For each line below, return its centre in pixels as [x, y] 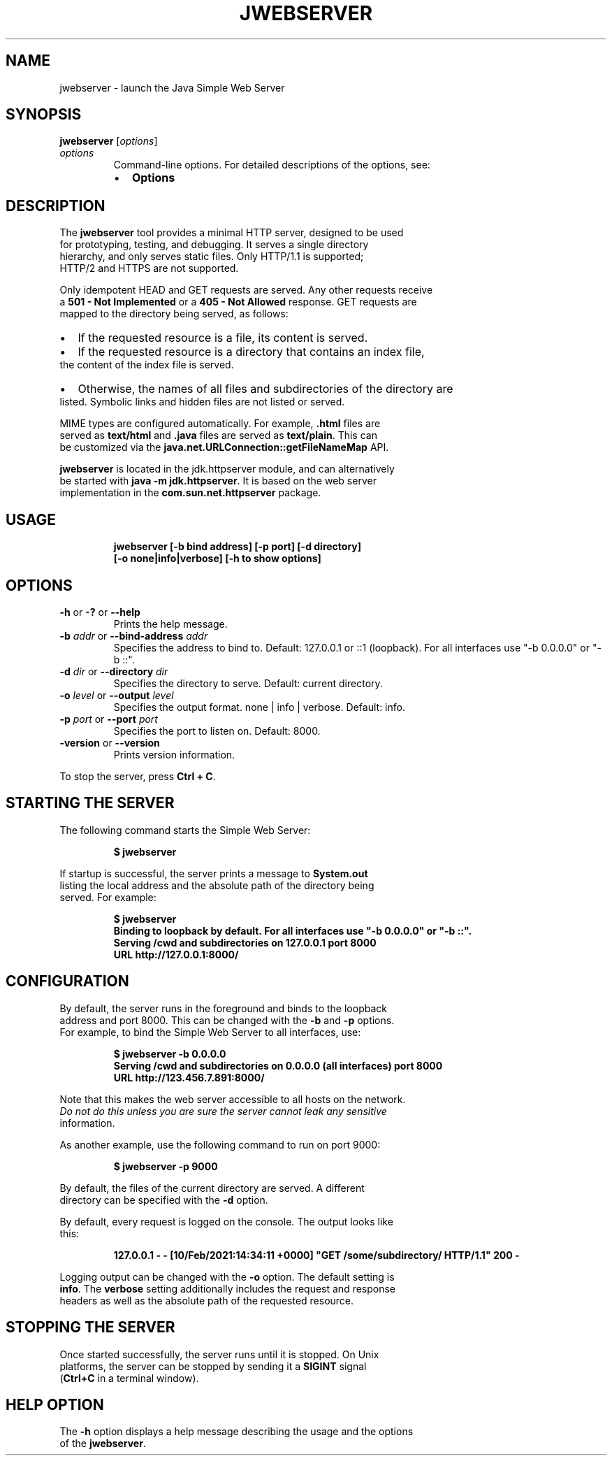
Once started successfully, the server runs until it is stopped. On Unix [219, 1354]
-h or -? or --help [100, 612]
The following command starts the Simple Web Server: [185, 830]
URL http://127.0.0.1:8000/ [176, 954]
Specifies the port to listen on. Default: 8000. [217, 730]
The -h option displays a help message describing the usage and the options [236, 1432]
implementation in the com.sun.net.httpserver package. [190, 493]
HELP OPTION [55, 1404]
